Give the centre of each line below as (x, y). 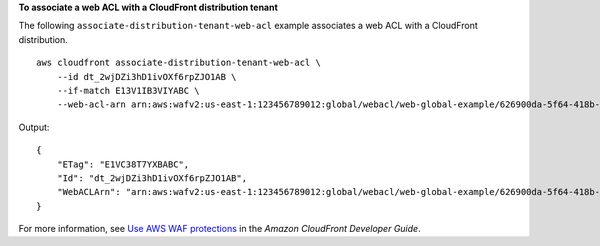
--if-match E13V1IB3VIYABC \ (128, 90)
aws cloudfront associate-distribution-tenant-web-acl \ (179, 63)
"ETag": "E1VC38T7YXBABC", (123, 164)
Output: (34, 127)
